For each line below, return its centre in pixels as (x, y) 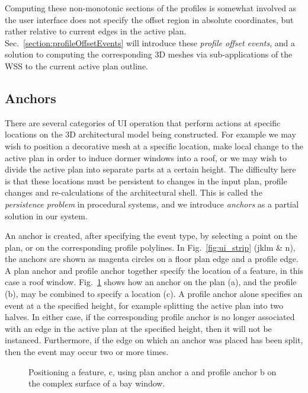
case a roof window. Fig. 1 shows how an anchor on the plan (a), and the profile (151, 282)
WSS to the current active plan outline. (76, 65)
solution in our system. (46, 215)
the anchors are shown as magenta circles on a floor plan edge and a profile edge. (152, 259)
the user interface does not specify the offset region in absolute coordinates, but (149, 19)
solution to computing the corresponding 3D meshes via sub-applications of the (149, 54)
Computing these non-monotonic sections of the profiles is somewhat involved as (151, 8)
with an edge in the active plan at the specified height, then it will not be (138, 328)
